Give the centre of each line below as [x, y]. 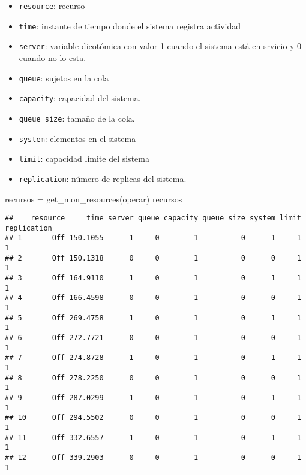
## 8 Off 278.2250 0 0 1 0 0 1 [153, 378]
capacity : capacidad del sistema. [80, 98]
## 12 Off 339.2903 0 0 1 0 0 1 [153, 457]
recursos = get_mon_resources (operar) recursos [94, 199]
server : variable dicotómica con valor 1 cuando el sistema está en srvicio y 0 [160, 46]
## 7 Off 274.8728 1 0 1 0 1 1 [153, 358]
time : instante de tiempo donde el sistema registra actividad [130, 25]
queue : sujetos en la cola [64, 78]
